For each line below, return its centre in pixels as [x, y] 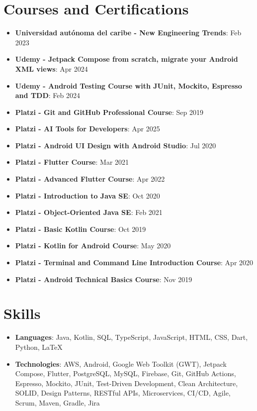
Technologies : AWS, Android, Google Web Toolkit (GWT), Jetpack [121, 363]
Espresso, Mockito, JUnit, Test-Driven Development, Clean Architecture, [127, 383]
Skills [22, 313]
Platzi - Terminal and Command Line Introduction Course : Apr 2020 [134, 262]
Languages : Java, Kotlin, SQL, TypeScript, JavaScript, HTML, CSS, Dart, [131, 337]
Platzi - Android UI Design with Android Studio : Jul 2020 [116, 145]
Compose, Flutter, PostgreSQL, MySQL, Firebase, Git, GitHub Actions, [126, 373]
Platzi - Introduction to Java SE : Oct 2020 [87, 195]
